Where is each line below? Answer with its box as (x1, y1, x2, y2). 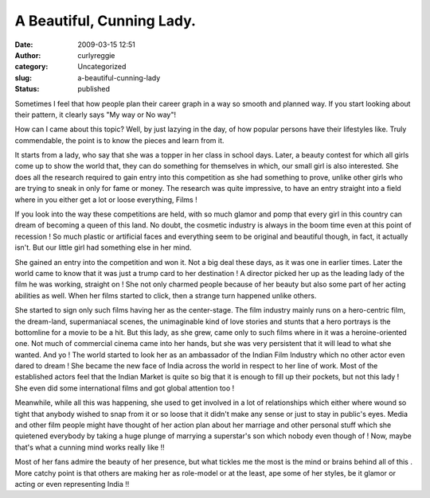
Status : (14, 84, 40, 94)
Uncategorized (77, 62, 127, 72)
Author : (14, 50, 41, 60)
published (77, 84, 111, 94)
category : (14, 62, 49, 72)
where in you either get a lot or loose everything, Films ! (14, 195, 198, 204)
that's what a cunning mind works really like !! (14, 442, 165, 452)
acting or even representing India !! (14, 480, 130, 488)
